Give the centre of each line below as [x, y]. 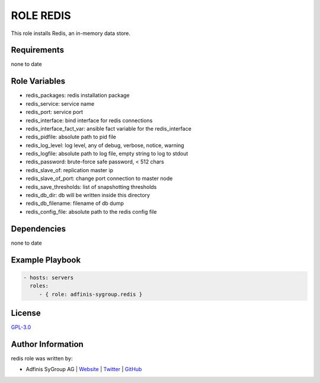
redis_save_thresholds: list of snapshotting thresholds [91, 186]
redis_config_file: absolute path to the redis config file [91, 211]
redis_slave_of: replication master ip [70, 170]
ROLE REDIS [41, 15]
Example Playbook [46, 260]
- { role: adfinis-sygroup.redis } [90, 294]
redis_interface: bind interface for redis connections [89, 120]
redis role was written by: [42, 358]
